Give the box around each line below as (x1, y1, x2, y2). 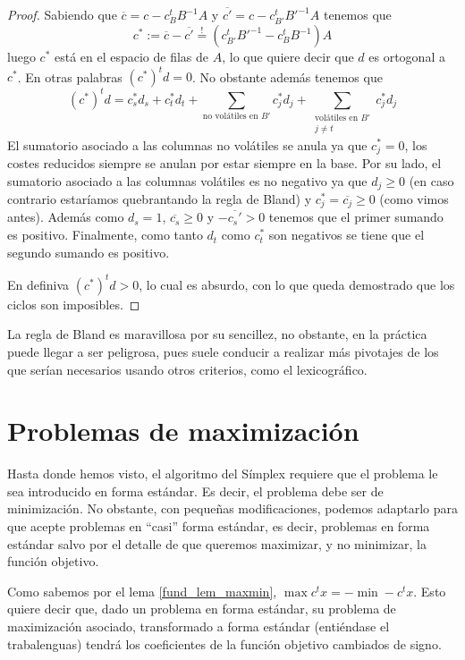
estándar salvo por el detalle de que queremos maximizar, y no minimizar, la (7, 534, 427, 553)
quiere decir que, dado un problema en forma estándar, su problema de (7, 599, 396, 618)
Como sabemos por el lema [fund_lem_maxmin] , (7, 581, 277, 600)
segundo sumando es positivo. (7, 242, 170, 261)
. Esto (413, 581, 446, 600)
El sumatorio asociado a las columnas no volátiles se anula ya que (7, 135, 368, 154)
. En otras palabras (17, 67, 123, 86)
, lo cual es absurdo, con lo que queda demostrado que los (139, 275, 455, 293)
